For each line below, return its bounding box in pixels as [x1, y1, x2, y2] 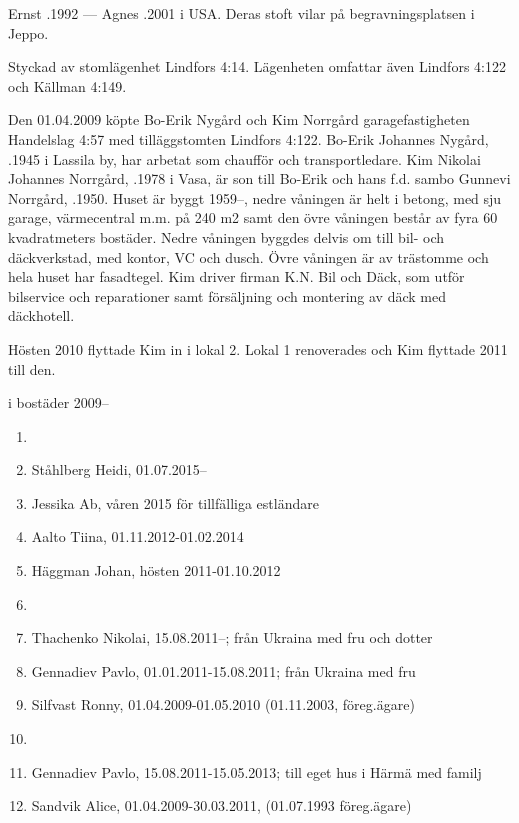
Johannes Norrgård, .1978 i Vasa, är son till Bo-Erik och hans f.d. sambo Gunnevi [8, 168, 511, 189]
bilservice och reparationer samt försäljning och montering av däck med [8, 285, 446, 306]
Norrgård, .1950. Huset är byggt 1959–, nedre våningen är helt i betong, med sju [8, 187, 502, 208]
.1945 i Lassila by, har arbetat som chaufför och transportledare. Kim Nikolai [8, 148, 481, 169]
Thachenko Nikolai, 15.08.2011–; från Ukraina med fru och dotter [31, 627, 433, 648]
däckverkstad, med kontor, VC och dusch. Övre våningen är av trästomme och [8, 246, 489, 267]
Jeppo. [8, 22, 49, 43]
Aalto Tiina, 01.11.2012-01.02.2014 [31, 526, 244, 547]
